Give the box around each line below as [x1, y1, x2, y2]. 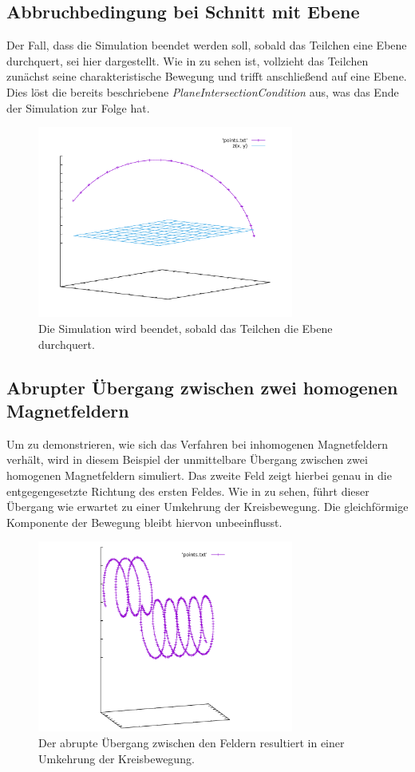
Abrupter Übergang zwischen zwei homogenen [6, 374, 398, 399]
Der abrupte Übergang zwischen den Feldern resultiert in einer [38, 734, 345, 751]
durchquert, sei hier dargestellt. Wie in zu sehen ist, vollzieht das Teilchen [6, 52, 369, 69]
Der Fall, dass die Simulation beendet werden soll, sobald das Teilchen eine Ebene [6, 37, 407, 53]
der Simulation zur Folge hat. [6, 99, 150, 116]
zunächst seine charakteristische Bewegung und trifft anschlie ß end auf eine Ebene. [6, 68, 407, 85]
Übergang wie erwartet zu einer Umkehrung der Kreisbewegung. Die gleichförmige [6, 498, 409, 515]
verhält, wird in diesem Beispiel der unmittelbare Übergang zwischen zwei [6, 451, 368, 468]
